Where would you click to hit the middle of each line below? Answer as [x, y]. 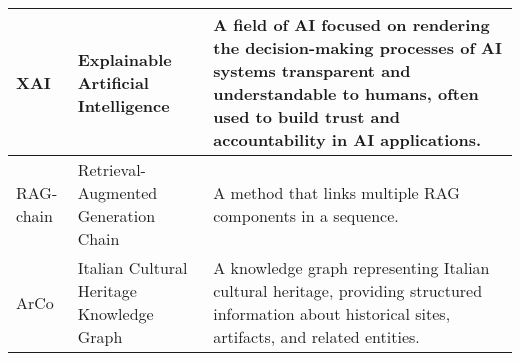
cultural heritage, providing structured [348, 290]
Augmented [117, 192]
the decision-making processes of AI [358, 47]
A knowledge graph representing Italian [351, 267]
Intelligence [123, 105]
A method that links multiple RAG [336, 192]
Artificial [113, 82]
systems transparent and [312, 70]
